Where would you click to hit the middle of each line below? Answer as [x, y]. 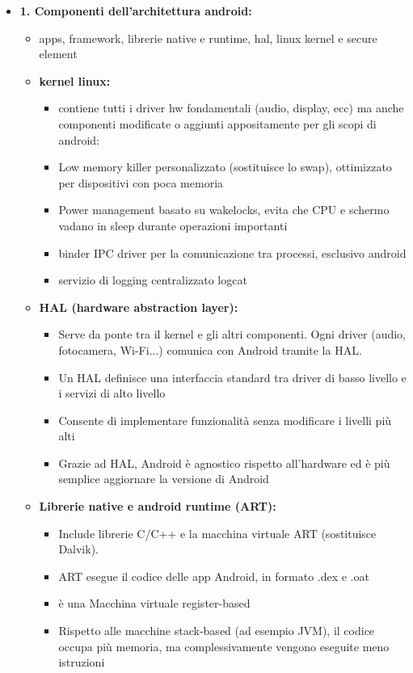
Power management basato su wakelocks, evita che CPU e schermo [224, 210]
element [58, 54]
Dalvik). [78, 549]
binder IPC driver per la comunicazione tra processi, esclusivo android [232, 252]
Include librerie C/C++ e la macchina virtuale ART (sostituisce [217, 533]
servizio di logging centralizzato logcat [153, 280]
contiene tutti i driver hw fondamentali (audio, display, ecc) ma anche [231, 108]
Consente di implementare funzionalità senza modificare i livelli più [225, 420]
